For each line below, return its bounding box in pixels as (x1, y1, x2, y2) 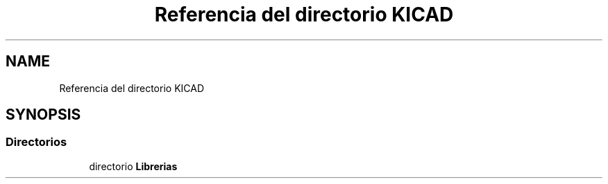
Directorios (6, 135, 67, 149)
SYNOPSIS (6, 106, 81, 124)
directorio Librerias (89, 160, 178, 172)
